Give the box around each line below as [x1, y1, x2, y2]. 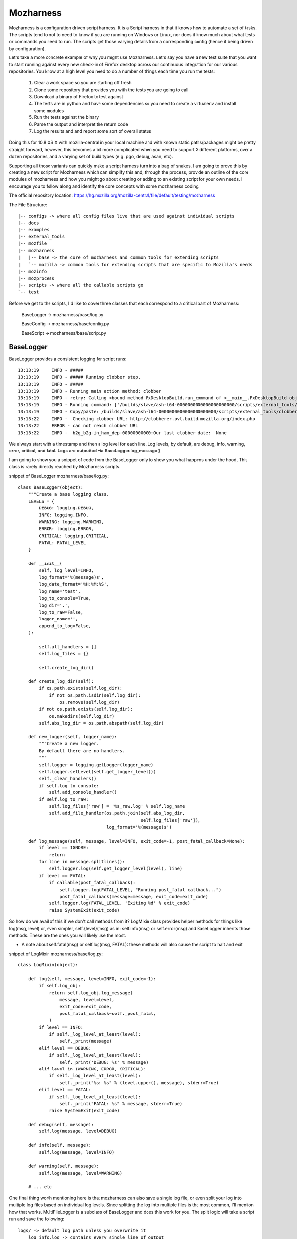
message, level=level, [59, 997, 115, 1003]
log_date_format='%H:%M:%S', [39, 581, 110, 587]
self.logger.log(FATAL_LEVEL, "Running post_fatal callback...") [59, 887, 222, 892]
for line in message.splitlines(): [39, 859, 125, 865]
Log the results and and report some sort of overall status [34, 128, 151, 134]
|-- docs [18, 220, 39, 225]
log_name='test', [39, 588, 81, 594]
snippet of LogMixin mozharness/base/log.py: [9, 951, 103, 957]
